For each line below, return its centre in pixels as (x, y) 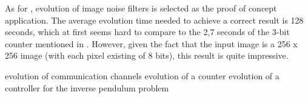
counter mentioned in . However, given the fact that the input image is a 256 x (151, 43)
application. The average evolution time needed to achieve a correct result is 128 (154, 20)
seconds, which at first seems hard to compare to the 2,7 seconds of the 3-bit (147, 32)
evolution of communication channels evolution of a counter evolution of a (142, 75)
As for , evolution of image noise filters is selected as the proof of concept (141, 8)
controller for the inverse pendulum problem (87, 87)
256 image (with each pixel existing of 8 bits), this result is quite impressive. (147, 55)
